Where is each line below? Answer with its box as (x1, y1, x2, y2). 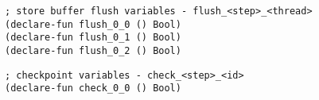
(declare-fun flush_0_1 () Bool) (5, 32, 181, 44)
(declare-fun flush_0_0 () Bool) (5, 18, 181, 30)
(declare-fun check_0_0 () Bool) (5, 83, 181, 94)
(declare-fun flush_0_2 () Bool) (5, 44, 181, 56)
